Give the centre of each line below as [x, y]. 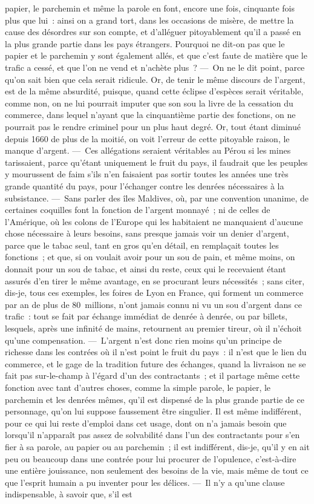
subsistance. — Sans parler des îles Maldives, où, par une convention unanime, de [157, 198]
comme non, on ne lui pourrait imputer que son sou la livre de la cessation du [149, 103]
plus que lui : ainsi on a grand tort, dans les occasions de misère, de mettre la [149, 20]
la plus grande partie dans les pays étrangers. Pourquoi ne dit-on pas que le [145, 43]
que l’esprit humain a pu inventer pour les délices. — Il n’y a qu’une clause [145, 482]
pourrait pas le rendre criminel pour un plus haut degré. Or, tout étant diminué [153, 126]
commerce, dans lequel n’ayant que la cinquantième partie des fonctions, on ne [150, 115]
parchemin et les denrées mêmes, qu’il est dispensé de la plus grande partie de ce [155, 399]
